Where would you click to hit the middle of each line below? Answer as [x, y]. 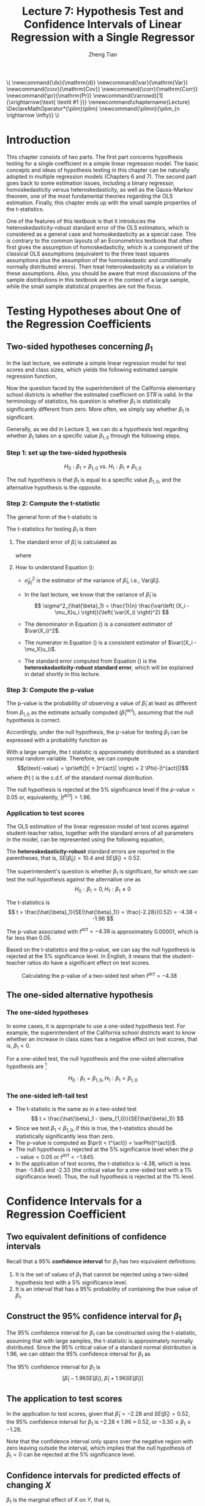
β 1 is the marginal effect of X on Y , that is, [59, 1500]
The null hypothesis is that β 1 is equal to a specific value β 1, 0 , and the [94, 480]
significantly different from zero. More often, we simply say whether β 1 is [98, 410]
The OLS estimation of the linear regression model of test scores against [98, 827]
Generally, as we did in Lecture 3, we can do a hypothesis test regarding [97, 429]
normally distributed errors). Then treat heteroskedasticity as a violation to [100, 267]
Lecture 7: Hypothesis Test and [102, 11]
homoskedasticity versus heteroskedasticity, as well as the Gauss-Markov [100, 189]
